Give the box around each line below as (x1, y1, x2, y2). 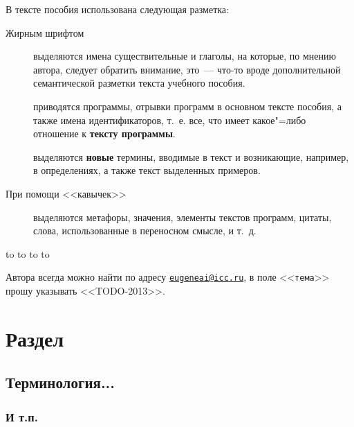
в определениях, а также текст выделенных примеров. (33, 163, 261, 177)
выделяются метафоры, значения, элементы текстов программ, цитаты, (33, 209, 332, 224)
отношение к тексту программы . (33, 126, 176, 141)
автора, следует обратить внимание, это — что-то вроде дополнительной (33, 62, 341, 76)
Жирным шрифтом (6, 25, 84, 40)
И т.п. (6, 408, 38, 425)
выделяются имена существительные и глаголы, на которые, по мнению (33, 49, 336, 63)
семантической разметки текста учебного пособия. (33, 76, 245, 90)
